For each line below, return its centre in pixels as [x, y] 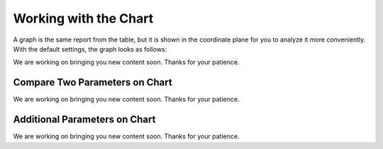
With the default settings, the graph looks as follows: [90, 49]
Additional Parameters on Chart [84, 120]
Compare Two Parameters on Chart [93, 82]
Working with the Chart [83, 18]
